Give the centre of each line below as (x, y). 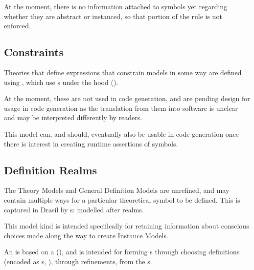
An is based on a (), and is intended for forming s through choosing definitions (122, 252)
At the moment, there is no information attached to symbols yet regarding (116, 6)
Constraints (34, 52)
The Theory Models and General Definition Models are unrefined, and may (117, 190)
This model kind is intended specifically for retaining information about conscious (127, 226)
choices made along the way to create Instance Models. (86, 235)
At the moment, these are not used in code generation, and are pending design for (127, 98)
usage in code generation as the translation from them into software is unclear (121, 108)
